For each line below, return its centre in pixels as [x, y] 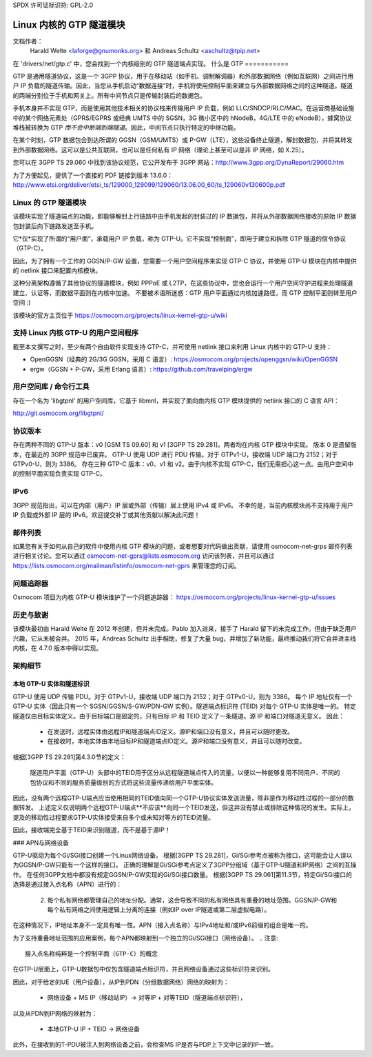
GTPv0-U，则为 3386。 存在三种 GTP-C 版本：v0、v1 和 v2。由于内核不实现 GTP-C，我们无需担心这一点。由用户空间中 [183, 464]
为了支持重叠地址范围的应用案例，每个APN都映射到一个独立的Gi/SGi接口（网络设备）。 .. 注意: [145, 938]
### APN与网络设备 [41, 843]
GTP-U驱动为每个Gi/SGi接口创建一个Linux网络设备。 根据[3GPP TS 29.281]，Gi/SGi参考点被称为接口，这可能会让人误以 [183, 855]
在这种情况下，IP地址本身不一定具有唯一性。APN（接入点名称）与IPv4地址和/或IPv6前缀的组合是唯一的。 [162, 925]
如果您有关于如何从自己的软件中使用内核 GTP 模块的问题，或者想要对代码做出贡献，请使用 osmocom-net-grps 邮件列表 [183, 546]
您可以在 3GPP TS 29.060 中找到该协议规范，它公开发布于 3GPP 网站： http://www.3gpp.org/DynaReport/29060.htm [178, 163]
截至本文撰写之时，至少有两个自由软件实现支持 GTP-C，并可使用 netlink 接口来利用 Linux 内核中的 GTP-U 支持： [173, 346]
